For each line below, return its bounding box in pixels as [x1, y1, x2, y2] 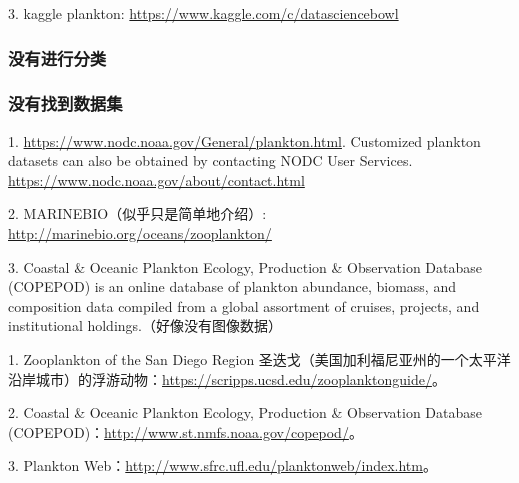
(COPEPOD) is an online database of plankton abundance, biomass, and [8, 276, 456, 297]
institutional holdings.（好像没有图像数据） [8, 315, 282, 336]
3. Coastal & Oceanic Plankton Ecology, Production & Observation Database [8, 256, 483, 277]
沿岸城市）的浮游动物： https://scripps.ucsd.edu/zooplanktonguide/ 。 [8, 368, 446, 389]
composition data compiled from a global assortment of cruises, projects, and [8, 295, 480, 316]
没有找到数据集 [8, 91, 123, 116]
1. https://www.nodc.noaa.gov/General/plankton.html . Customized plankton [8, 130, 481, 151]
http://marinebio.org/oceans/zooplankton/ [8, 223, 272, 244]
